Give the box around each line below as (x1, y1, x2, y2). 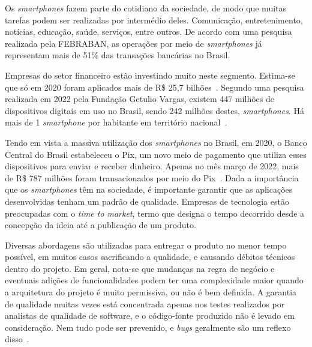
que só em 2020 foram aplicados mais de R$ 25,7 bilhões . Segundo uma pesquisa (5, 80, 304, 93)
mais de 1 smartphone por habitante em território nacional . (5, 116, 227, 128)
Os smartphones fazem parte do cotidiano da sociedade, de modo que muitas (5, 2, 287, 14)
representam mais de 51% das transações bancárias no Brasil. (5, 49, 230, 61)
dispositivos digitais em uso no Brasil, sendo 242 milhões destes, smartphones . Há (5, 104, 304, 116)
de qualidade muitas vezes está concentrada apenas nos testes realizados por (5, 297, 285, 310)
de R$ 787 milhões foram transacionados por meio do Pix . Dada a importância (5, 171, 299, 184)
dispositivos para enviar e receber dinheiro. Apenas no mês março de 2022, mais (5, 160, 299, 172)
